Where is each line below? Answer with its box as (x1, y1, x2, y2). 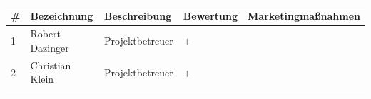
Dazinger (30, 40, 69, 54)
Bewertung (183, 8, 238, 23)
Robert (30, 26, 61, 41)
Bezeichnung (30, 8, 93, 23)
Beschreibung (104, 8, 172, 23)
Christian (30, 57, 71, 72)
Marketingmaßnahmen (248, 8, 360, 23)
